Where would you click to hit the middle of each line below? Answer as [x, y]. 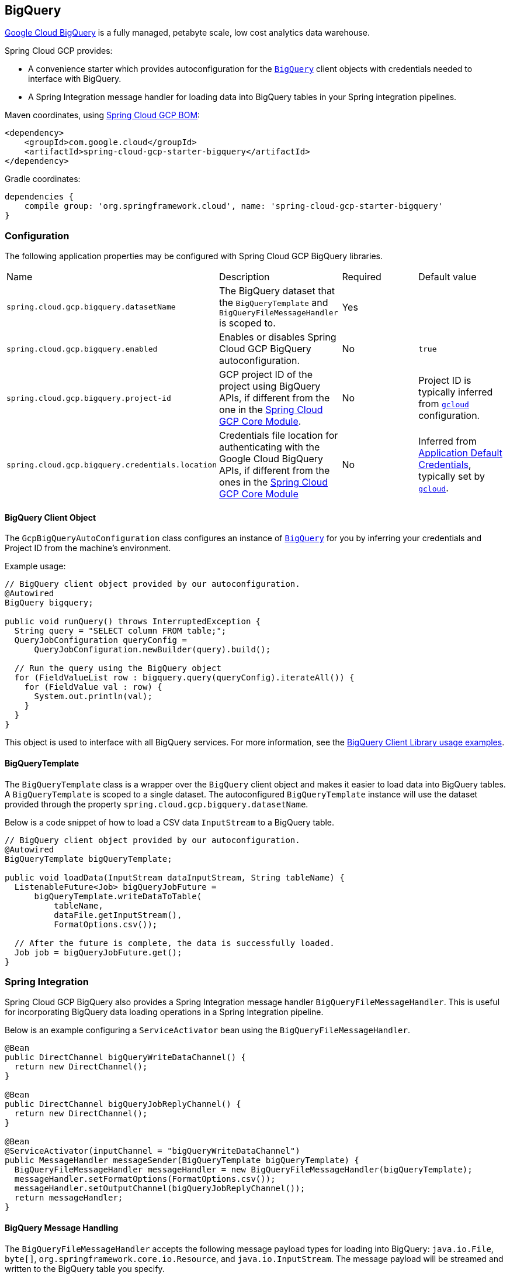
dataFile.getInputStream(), [118, 915]
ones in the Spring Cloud [273, 482]
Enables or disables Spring [278, 337]
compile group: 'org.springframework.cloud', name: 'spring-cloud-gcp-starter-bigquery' [234, 206]
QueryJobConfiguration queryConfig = [100, 640]
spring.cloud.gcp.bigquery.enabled [82, 349]
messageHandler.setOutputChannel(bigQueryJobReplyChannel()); [160, 1189]
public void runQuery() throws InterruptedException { [133, 622]
